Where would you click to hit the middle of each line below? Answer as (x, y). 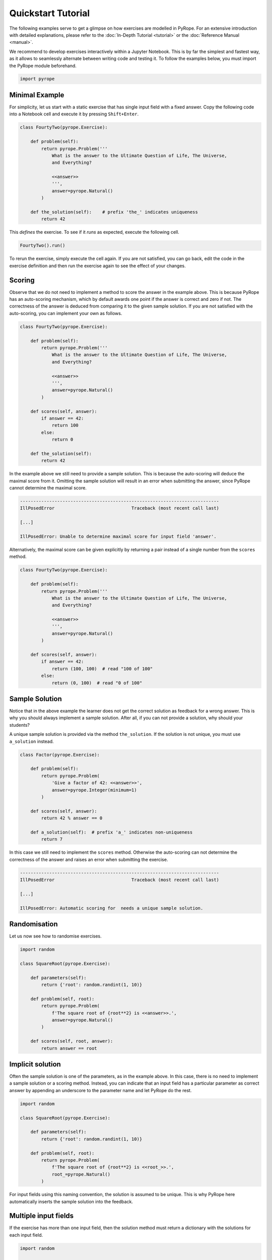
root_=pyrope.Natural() (81, 1174)
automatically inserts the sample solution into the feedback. (71, 1202)
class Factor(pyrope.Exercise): (60, 754)
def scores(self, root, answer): (72, 1041)
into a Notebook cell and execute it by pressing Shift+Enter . (74, 114)
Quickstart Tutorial (50, 13)
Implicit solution (35, 1064)
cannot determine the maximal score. (48, 488)
